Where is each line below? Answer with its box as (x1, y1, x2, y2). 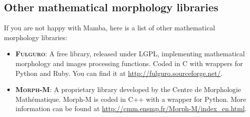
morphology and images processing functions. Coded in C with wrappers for (15, 58, 243, 68)
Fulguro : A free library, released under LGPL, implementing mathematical (15, 48, 245, 59)
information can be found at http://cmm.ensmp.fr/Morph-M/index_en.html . (15, 103, 247, 114)
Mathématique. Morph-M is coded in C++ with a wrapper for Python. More (15, 94, 247, 104)
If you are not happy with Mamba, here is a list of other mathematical (4, 23, 215, 33)
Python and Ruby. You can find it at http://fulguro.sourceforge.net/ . (15, 68, 223, 78)
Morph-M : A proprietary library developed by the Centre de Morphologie (15, 84, 241, 94)
